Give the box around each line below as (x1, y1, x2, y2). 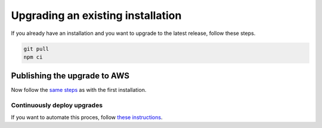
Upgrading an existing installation (11, 9, 182, 22)
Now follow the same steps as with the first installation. (11, 87, 147, 94)
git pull (23, 45, 49, 52)
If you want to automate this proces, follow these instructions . (11, 113, 163, 121)
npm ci (23, 53, 43, 60)
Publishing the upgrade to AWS (11, 71, 130, 81)
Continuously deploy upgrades (11, 101, 103, 110)
